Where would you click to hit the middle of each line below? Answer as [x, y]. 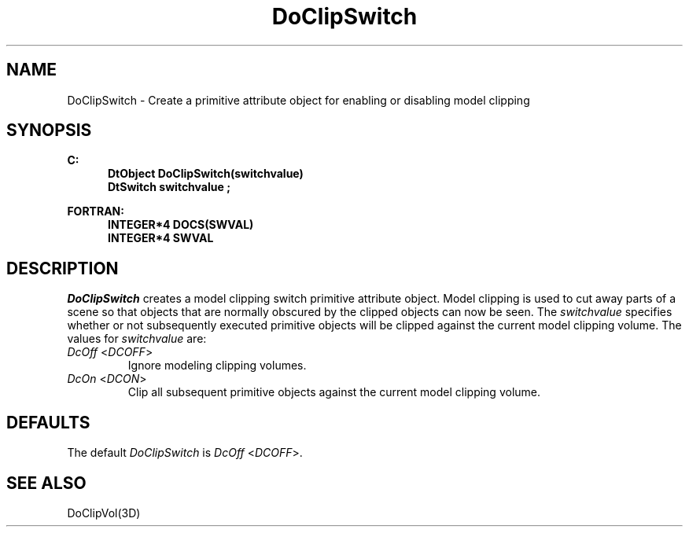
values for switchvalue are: [137, 339]
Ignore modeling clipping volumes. [217, 366]
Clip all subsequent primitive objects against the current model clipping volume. [334, 392]
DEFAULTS [48, 422]
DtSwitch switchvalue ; [169, 187]
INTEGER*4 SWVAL [161, 238]
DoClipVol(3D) [104, 513]
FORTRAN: [96, 211]
